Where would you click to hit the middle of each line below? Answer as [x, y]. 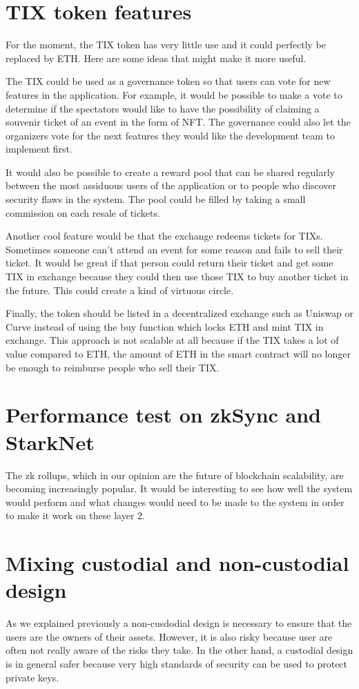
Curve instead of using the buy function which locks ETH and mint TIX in [165, 326]
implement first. [39, 149]
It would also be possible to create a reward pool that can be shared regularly [170, 172]
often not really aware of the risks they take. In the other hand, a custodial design [179, 650]
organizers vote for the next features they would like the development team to [171, 135]
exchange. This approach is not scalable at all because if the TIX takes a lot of [172, 340]
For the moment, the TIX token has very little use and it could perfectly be [166, 45]
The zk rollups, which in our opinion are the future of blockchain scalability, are [175, 475]
